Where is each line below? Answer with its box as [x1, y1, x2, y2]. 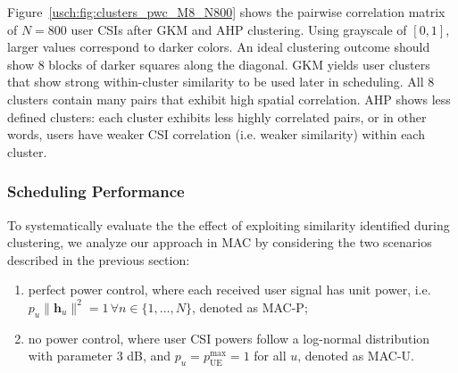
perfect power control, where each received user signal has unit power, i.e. [28, 280, 431, 299]
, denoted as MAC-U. [297, 346, 414, 365]
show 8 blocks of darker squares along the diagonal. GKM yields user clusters [7, 54, 430, 73]
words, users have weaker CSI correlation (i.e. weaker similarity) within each [7, 125, 425, 144]
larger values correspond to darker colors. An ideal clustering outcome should [7, 37, 430, 56]
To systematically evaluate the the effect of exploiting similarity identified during [7, 215, 450, 234]
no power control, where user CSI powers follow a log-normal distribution [28, 328, 430, 347]
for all [254, 346, 287, 365]
